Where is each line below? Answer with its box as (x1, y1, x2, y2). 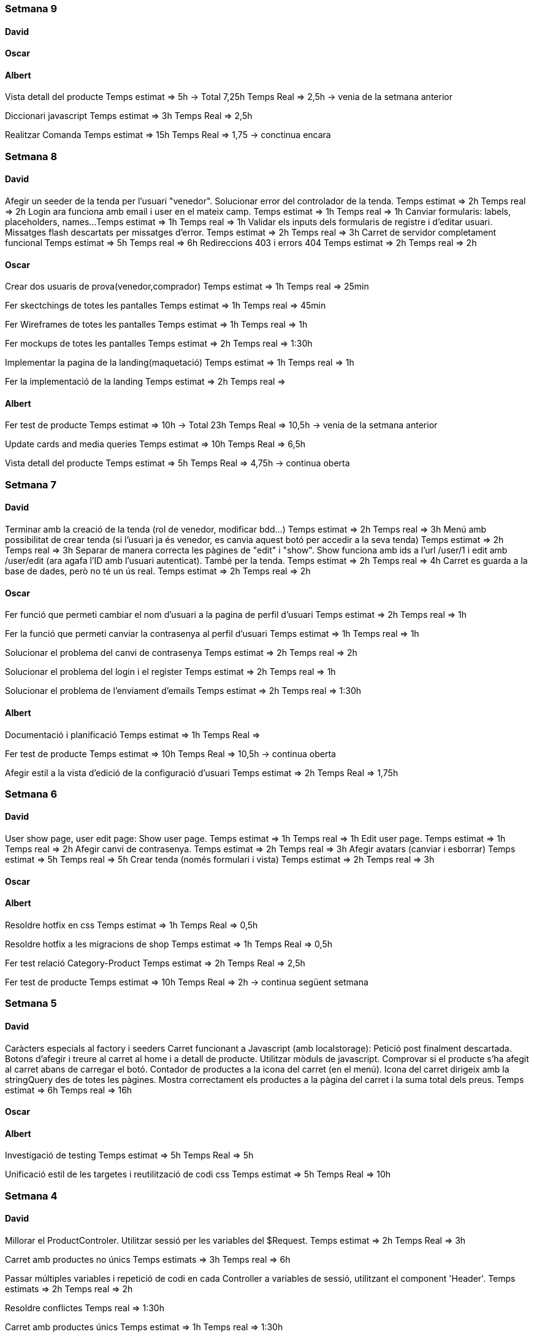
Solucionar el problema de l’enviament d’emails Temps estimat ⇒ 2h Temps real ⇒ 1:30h (5, 685, 362, 696)
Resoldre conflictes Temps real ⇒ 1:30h (5, 1302, 164, 1313)
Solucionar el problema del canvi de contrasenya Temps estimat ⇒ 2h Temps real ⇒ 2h (5, 647, 357, 658)
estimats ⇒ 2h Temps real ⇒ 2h (5, 1283, 133, 1294)
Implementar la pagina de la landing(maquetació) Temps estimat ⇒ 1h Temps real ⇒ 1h (5, 357, 354, 368)
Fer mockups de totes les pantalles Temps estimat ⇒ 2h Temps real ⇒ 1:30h (5, 338, 313, 349)
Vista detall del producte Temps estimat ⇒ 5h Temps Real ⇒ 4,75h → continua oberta (5, 458, 350, 469)
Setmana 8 (5, 150, 58, 163)
